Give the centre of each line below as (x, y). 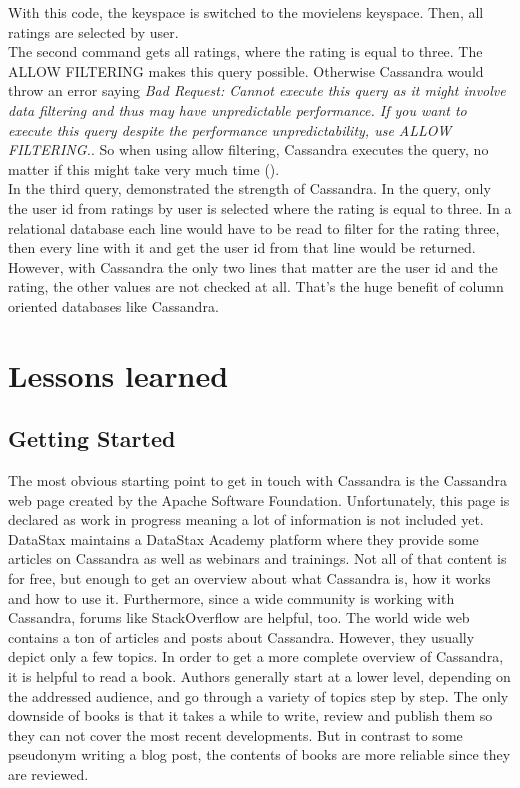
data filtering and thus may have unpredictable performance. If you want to (237, 109)
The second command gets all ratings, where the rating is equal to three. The (245, 51)
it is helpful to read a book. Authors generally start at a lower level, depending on (259, 676)
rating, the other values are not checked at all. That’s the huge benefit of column (256, 286)
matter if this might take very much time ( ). (144, 168)
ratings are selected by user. (93, 31)
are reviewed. (48, 773)
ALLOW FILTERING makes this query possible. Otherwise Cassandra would (246, 70)
